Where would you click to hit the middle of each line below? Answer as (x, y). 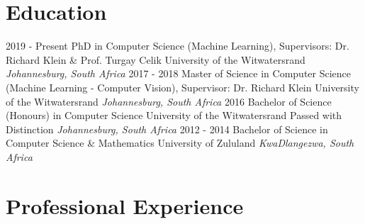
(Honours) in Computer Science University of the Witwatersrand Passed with (174, 115)
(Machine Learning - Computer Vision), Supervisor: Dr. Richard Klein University (182, 87)
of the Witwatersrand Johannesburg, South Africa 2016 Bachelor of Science (169, 101)
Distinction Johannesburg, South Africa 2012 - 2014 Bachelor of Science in (167, 129)
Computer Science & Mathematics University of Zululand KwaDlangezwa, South (180, 143)
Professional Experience (125, 205)
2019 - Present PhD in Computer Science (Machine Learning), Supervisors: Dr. (178, 46)
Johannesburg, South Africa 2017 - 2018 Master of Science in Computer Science (179, 73)
